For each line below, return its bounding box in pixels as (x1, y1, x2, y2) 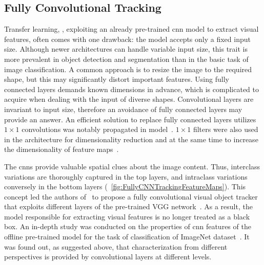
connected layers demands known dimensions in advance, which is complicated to (4, 83, 259, 94)
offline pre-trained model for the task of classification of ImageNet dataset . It (4, 231, 250, 242)
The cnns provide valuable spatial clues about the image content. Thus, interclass (4, 161, 260, 171)
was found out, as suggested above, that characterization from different (4, 241, 228, 252)
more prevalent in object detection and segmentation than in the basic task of (4, 53, 249, 64)
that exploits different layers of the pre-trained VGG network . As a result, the (4, 201, 253, 212)
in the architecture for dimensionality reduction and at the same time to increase (4, 134, 258, 144)
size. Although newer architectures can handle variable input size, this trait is (4, 43, 248, 54)
